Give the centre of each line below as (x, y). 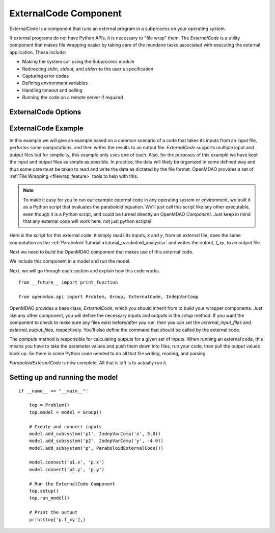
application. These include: (38, 52)
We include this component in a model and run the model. (70, 261)
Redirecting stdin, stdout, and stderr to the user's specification (88, 68)
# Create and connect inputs (65, 426)
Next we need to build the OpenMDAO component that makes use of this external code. (101, 252)
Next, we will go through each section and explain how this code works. (85, 270)
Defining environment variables (55, 83)
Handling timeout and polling (52, 90)
